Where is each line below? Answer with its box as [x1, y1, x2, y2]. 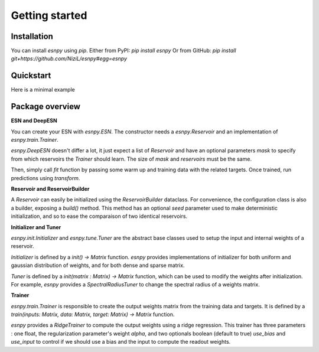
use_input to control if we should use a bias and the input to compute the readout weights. [11, 338, 231, 346]
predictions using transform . [11, 174, 80, 181]
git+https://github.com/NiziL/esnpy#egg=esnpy [11, 55, 127, 62]
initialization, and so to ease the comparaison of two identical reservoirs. [11, 213, 188, 220]
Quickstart [11, 71, 51, 81]
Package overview [11, 102, 81, 112]
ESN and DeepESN [11, 117, 57, 124]
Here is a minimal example [11, 86, 75, 93]
